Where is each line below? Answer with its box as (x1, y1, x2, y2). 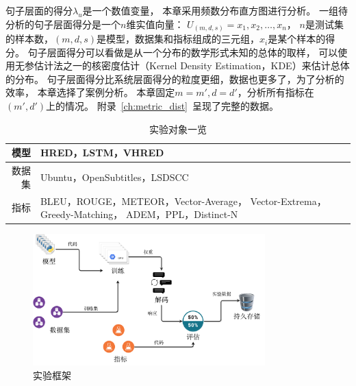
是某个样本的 (268, 32, 326, 46)
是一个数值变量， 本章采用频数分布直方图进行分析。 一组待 (82, 3, 348, 17)
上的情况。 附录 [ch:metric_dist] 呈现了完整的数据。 (46, 99, 279, 113)
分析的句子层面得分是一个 (5, 16, 120, 31)
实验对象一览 (149, 121, 207, 136)
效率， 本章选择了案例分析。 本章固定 (5, 85, 175, 99)
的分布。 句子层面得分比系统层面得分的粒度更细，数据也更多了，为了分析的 (5, 71, 344, 86)
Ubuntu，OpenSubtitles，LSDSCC (40, 169, 189, 184)
